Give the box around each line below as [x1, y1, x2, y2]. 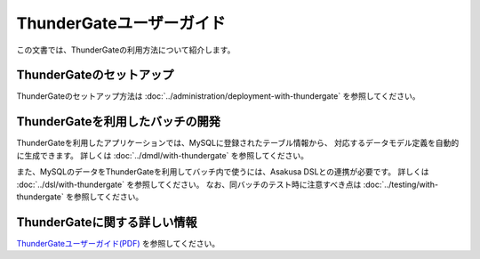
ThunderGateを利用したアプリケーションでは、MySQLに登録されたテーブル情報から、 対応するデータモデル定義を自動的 [16, 138, 460, 149]
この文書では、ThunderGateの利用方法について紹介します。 [16, 45, 236, 55]
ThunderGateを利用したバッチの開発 [16, 114, 221, 129]
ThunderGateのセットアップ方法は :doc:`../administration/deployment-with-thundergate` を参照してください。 [16, 91, 421, 101]
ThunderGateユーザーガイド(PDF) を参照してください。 [16, 238, 220, 248]
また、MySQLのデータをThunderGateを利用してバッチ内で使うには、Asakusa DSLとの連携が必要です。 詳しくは [16, 166, 430, 177]
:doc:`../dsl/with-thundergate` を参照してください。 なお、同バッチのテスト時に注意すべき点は [16, 179, 362, 190]
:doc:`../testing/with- [363, 179, 439, 190]
